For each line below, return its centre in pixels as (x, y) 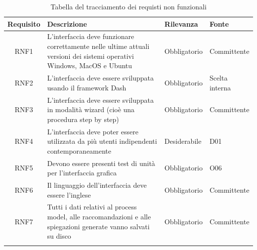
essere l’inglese (69, 194)
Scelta (218, 78)
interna (220, 87)
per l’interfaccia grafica (82, 173)
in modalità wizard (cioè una (91, 109)
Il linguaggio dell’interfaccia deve (97, 185)
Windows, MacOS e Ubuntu (90, 65)
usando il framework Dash (87, 87)
